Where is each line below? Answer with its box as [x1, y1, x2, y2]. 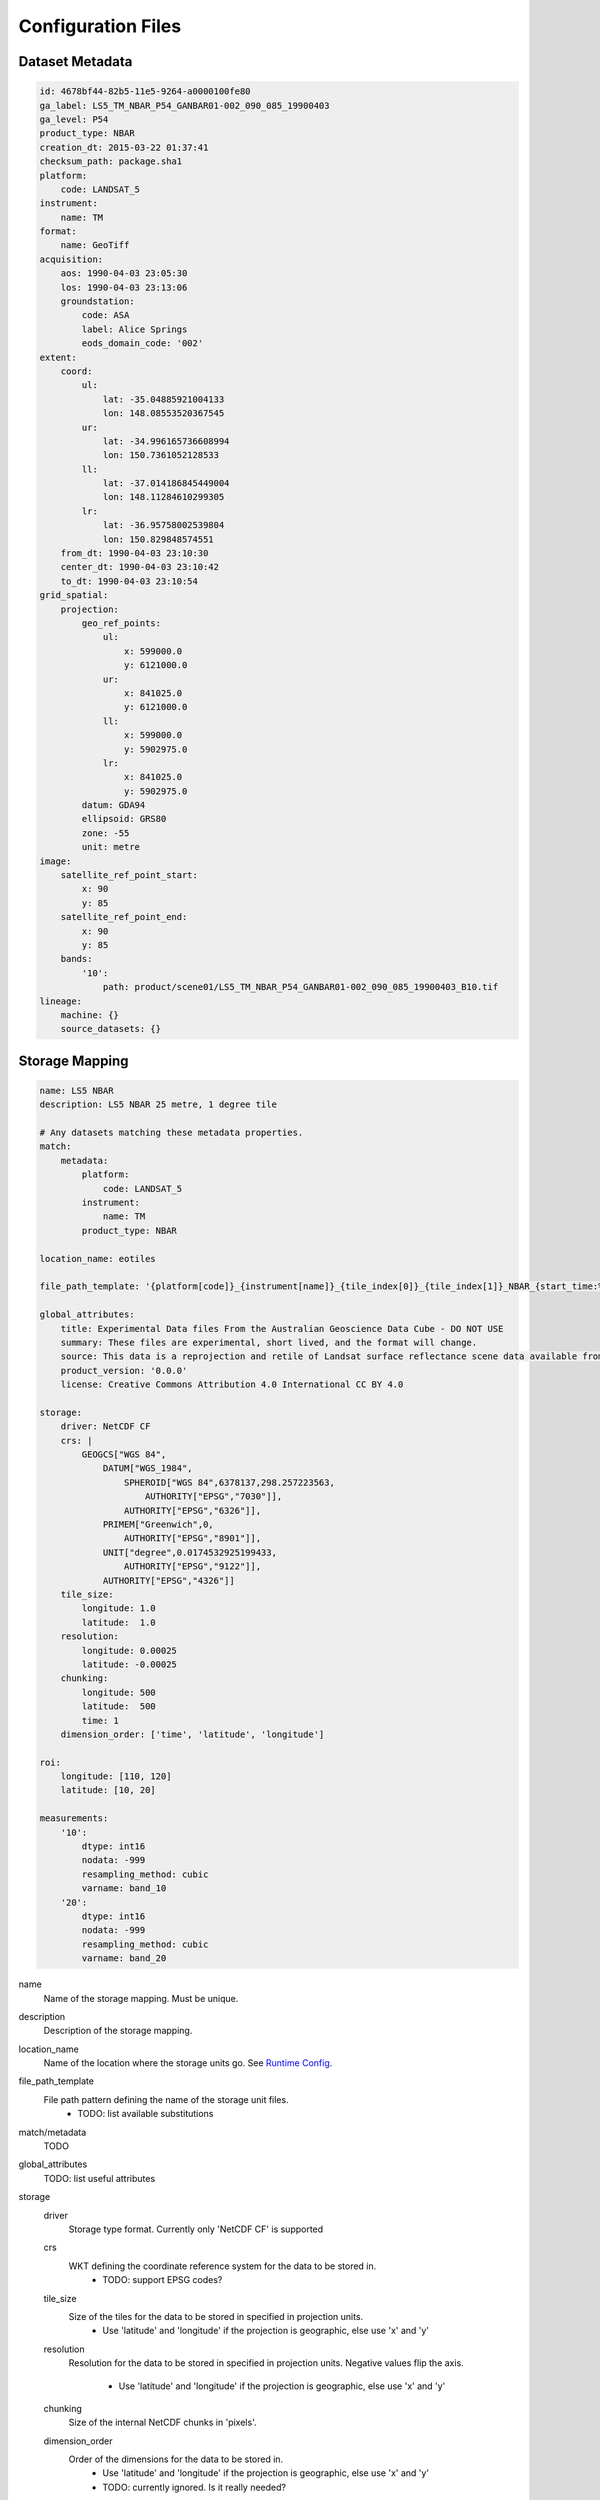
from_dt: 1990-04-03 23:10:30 [60, 548, 209, 559]
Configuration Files [18, 15, 182, 37]
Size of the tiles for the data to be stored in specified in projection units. [68, 2310, 364, 2322]
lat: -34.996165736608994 [102, 435, 230, 447]
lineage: [39, 995, 83, 1007]
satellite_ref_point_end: [60, 911, 188, 923]
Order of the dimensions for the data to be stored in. [68, 2453, 284, 2465]
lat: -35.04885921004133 [102, 393, 225, 405]
